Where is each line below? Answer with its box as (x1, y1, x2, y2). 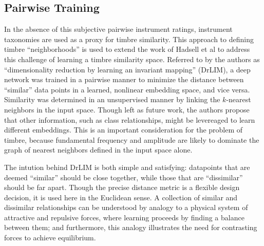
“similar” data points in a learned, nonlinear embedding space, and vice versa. (4, 84, 250, 94)
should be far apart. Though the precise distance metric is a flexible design (4, 182, 240, 193)
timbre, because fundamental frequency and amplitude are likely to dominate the (4, 134, 259, 145)
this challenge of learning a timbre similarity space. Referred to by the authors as (4, 53, 260, 64)
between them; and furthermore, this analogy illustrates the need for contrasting (4, 222, 257, 233)
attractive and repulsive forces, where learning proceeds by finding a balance (4, 212, 244, 222)
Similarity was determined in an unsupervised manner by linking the (4, 94, 220, 105)
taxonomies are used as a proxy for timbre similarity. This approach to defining (4, 33, 254, 44)
